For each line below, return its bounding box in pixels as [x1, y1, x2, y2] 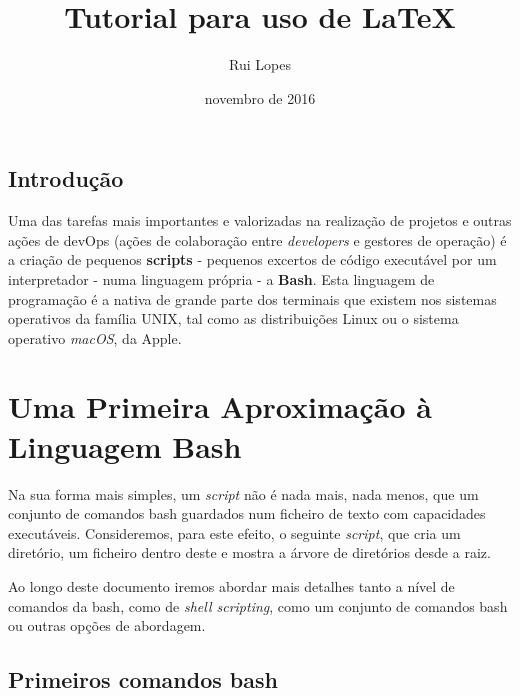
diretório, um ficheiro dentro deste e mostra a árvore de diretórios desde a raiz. [8, 542, 491, 563]
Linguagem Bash [8, 425, 242, 466]
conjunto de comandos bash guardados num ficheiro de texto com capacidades [8, 503, 486, 524]
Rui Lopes [229, 54, 291, 75]
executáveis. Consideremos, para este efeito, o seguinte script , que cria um [8, 522, 461, 543]
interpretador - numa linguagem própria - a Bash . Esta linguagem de [8, 268, 435, 289]
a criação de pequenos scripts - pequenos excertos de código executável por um [8, 249, 497, 270]
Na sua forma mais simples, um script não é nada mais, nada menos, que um [8, 483, 479, 504]
